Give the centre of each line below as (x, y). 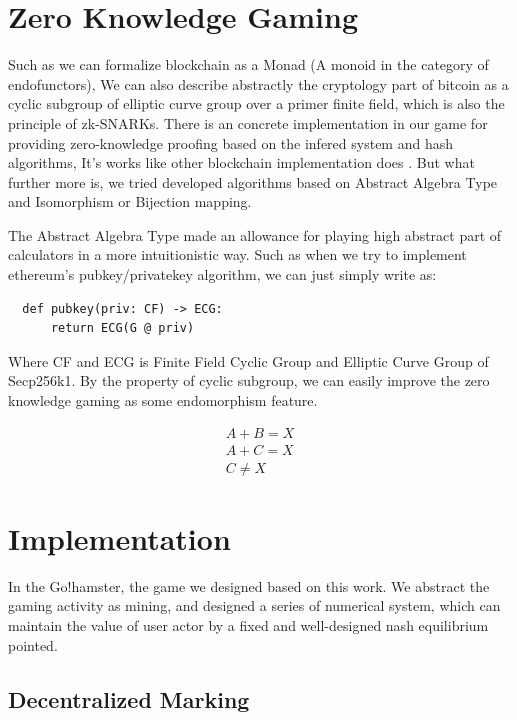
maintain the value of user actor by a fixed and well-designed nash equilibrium (248, 625)
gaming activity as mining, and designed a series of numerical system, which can (254, 605)
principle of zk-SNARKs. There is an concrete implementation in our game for (248, 122)
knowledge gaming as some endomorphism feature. (163, 400)
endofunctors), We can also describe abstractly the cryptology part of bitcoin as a (258, 83)
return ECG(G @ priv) (122, 328)
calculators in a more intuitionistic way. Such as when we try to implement (237, 254)
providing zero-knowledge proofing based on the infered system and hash (230, 142)
